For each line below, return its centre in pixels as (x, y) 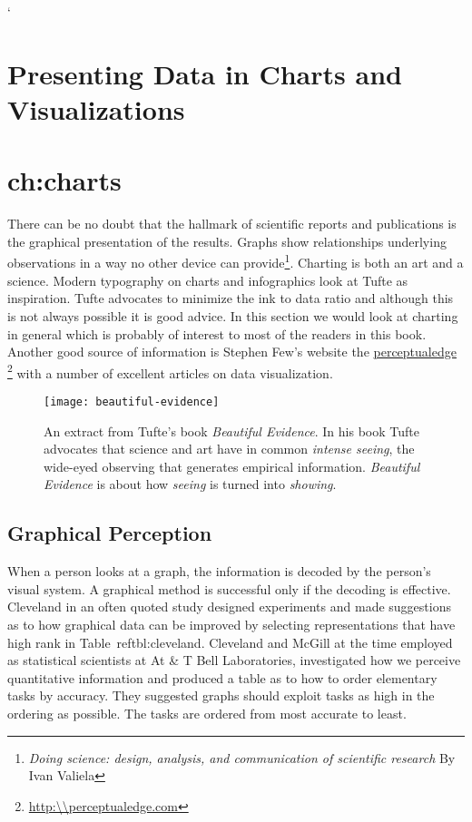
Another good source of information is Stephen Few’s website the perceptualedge (232, 352)
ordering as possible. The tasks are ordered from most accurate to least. (207, 713)
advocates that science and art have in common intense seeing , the (229, 449)
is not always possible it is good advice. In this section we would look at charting (233, 315)
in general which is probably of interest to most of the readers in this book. (217, 333)
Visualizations (96, 108)
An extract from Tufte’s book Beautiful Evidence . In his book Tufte (231, 431)
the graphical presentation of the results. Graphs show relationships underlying (227, 241)
